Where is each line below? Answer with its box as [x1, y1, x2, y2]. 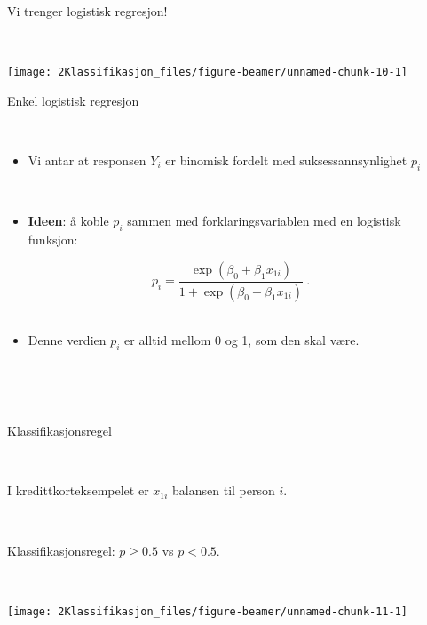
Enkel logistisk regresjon [7, 91, 139, 109]
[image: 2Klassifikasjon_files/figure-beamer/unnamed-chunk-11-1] [7, 605, 408, 618]
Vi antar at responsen [28, 151, 146, 170]
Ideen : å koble [28, 212, 109, 230]
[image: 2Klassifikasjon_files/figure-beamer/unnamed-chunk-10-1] [7, 66, 408, 79]
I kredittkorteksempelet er [7, 481, 149, 500]
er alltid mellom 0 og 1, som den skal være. [124, 331, 360, 349]
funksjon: [28, 230, 78, 249]
